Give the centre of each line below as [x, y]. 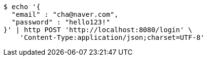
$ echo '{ [22, 7]
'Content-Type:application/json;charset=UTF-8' [112, 37]
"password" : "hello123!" [61, 22]
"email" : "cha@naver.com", [65, 14]
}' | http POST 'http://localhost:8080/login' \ [98, 30]
